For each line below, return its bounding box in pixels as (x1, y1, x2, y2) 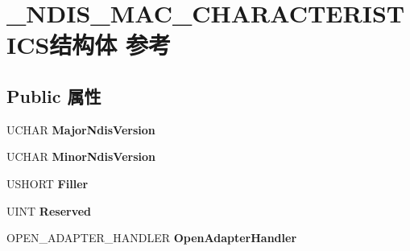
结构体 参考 (49, 28, 172, 61)
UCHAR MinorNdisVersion (6, 148, 155, 165)
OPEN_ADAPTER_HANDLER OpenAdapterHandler (6, 229, 297, 246)
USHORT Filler (6, 175, 89, 191)
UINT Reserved (6, 202, 92, 219)
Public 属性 (6, 83, 101, 108)
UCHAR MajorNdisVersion (6, 121, 155, 138)
